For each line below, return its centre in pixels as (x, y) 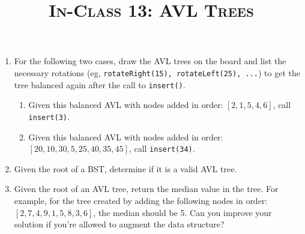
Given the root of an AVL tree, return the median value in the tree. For (146, 189)
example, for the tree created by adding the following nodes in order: (141, 200)
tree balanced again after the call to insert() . (100, 84)
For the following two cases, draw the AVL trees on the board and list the (150, 61)
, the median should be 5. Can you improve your (183, 212)
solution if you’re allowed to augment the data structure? (119, 224)
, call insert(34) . (162, 148)
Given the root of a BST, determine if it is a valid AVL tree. (125, 168)
